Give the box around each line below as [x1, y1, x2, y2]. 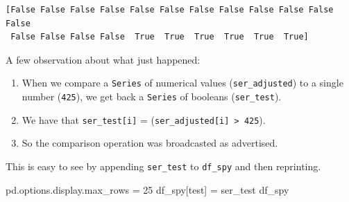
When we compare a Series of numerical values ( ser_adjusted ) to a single [22, 75, 343, 90]
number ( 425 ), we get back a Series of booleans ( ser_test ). [22, 89, 282, 104]
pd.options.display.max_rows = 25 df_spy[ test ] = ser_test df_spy [6, 182, 289, 196]
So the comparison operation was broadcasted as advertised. [22, 136, 278, 150]
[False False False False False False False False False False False [6, 5, 334, 15]
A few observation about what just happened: [6, 52, 201, 66]
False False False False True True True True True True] [10, 32, 309, 42]
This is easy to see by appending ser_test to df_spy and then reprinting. [6, 158, 321, 173]
